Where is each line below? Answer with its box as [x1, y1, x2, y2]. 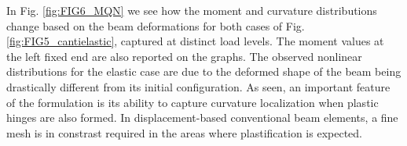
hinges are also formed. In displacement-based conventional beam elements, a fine [6, 109, 398, 126]
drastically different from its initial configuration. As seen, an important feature [6, 78, 390, 94]
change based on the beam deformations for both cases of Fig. [6, 17, 305, 34]
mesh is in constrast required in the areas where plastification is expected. [6, 124, 362, 141]
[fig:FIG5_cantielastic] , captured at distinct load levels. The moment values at [6, 33, 384, 49]
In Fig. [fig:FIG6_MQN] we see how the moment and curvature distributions [6, 2, 377, 18]
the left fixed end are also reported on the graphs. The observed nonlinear [6, 48, 362, 64]
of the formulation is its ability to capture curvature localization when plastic [6, 94, 379, 110]
